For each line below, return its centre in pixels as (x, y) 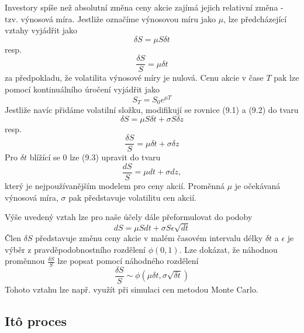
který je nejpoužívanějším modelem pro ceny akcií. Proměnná (115, 186)
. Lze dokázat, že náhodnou (228, 249)
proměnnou (25, 261)
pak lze (286, 78)
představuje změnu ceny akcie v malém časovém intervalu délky (149, 238)
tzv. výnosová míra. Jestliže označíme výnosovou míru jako (110, 18)
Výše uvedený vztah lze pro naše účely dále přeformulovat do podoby (129, 217)
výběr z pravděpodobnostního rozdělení (75, 249)
